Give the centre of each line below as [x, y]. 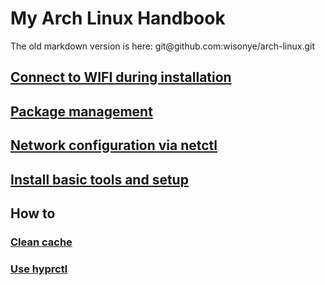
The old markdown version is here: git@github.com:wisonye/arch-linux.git [162, 46]
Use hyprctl [39, 269]
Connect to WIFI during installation [121, 77]
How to [33, 213]
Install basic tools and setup [99, 179]
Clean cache [41, 242]
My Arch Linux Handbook [118, 18]
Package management [81, 111]
